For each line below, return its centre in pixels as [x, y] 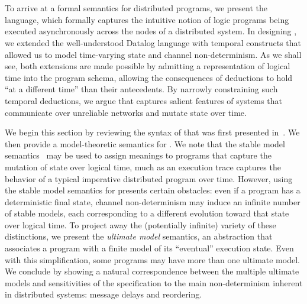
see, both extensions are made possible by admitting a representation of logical [148, 66]
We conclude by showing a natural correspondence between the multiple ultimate [152, 271]
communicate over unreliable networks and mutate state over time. [126, 112]
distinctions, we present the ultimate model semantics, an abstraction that [139, 236]
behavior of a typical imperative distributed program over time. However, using [149, 178]
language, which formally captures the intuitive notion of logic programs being [147, 19]
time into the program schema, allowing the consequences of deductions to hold [149, 77]
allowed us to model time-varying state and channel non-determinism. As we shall [153, 54]
